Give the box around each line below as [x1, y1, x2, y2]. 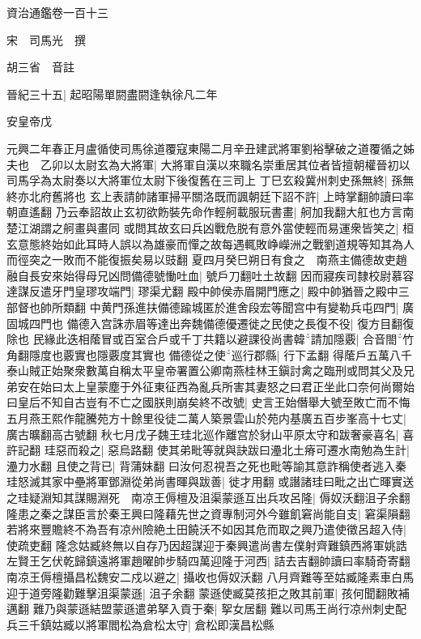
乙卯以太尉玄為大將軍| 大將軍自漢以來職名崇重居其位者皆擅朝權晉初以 [40, 155, 410, 173]
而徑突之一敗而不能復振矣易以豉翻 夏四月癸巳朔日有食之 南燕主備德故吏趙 [6, 251, 407, 268]
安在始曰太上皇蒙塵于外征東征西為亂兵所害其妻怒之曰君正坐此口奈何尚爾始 [17, 377, 415, 394]
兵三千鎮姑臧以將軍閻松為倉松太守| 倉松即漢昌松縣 [6, 616, 274, 633]
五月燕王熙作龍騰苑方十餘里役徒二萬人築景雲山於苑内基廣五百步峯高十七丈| [6, 410, 406, 427]
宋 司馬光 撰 [6, 31, 86, 48]
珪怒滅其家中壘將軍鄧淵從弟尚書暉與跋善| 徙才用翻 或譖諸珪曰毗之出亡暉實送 [6, 473, 415, 490]
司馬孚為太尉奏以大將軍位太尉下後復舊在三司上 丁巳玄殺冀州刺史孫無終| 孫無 [6, 172, 415, 189]
